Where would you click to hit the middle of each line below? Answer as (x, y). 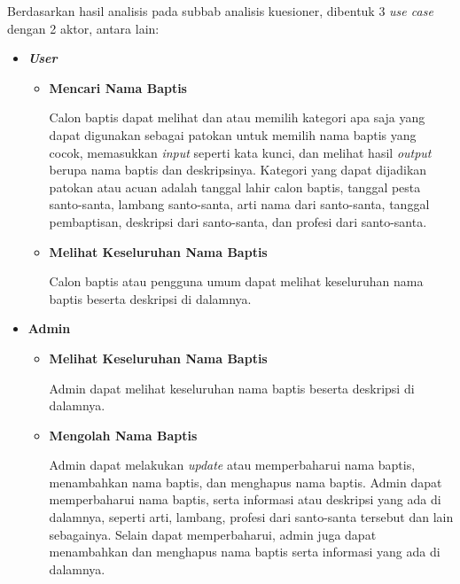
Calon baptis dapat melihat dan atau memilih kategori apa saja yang (237, 117)
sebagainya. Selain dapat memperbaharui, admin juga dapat (213, 534)
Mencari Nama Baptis (118, 87)
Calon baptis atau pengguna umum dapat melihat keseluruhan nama (236, 281)
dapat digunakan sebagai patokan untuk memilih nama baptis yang (233, 134)
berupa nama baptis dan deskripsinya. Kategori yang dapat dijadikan (238, 170)
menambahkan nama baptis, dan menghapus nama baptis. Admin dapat (246, 482)
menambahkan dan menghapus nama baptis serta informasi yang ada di (245, 552)
